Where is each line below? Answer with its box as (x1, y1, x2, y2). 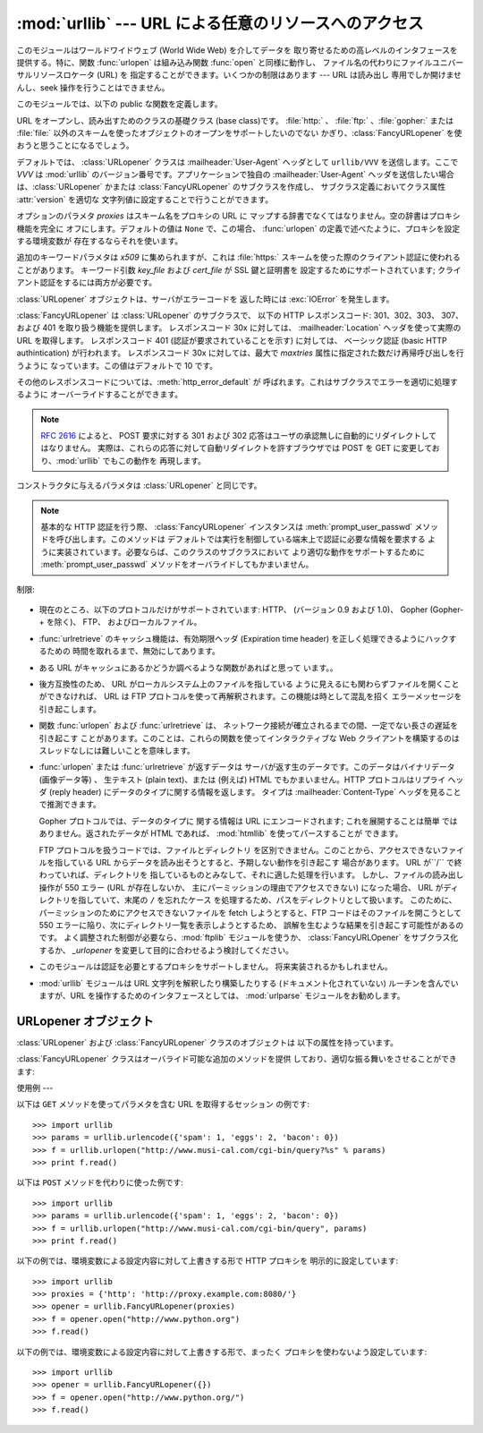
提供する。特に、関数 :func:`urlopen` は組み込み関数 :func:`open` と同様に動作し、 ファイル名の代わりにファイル (16, 56, 433, 67)
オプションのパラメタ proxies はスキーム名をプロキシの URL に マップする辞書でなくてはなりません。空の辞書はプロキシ (16, 210, 461, 221)
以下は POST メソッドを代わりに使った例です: (16, 1177, 183, 1188)
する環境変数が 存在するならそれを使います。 (16, 235, 183, 246)
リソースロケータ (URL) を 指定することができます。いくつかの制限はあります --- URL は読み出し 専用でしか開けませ (31, 70, 462, 81)
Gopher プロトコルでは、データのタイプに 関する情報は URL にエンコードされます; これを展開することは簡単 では (38, 815, 458, 826)
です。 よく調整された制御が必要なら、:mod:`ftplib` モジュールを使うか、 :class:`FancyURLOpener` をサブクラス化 (38, 932, 459, 943)
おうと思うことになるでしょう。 (16, 140, 134, 151)
